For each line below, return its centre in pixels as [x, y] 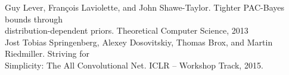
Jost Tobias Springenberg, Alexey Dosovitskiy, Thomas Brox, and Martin [139, 42]
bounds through [34, 19]
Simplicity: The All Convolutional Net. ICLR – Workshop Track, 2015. [134, 65]
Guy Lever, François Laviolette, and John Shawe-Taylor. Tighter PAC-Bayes [145, 7]
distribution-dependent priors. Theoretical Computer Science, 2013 [127, 30]
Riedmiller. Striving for [47, 53]
